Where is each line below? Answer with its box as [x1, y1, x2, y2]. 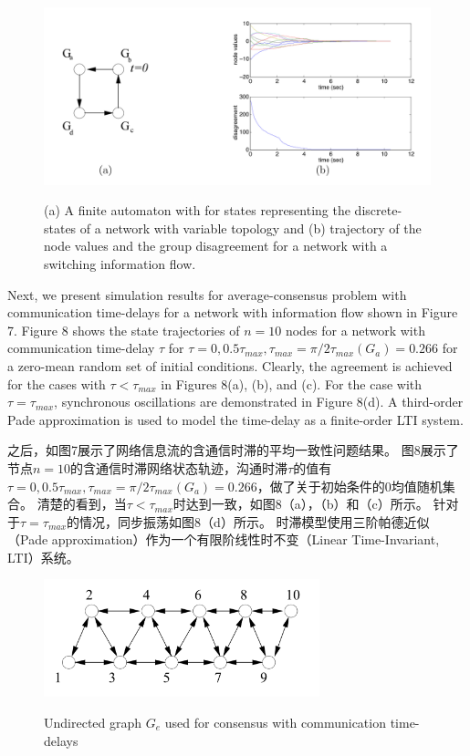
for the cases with [7, 374, 106, 393]
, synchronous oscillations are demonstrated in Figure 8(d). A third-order [54, 392, 464, 411]
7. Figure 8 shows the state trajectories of [7, 320, 240, 339]
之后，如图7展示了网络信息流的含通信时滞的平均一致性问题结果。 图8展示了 [7, 440, 459, 460]
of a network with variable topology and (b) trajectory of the [79, 218, 422, 237]
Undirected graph [44, 712, 142, 731]
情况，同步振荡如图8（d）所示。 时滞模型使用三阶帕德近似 [79, 512, 430, 531]
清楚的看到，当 [37, 494, 127, 513]
